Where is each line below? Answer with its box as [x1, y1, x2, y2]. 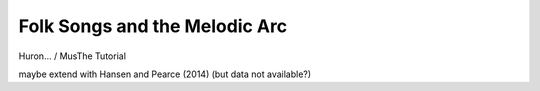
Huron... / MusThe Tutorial [18, 50, 127, 62]
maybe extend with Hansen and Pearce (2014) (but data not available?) [18, 68, 312, 80]
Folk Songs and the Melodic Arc [18, 15, 288, 37]
